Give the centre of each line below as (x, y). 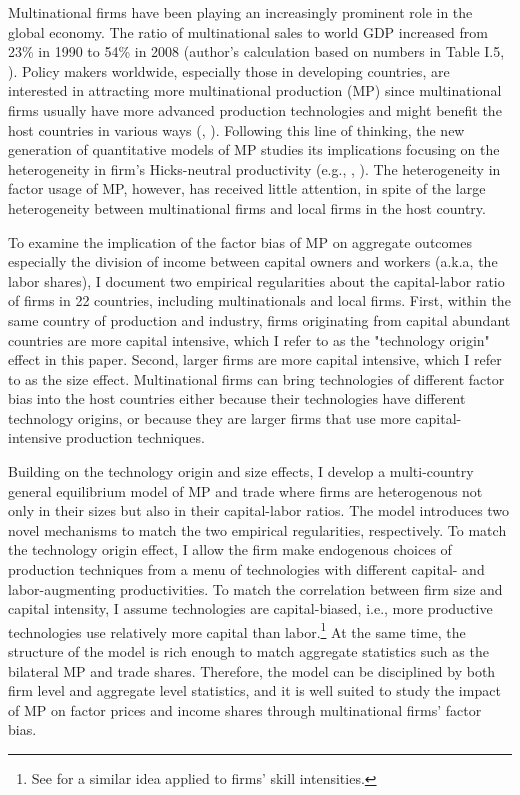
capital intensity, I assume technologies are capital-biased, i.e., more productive (250, 608)
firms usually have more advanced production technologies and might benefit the (255, 109)
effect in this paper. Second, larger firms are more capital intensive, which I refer (255, 359)
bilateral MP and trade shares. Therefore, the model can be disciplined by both (252, 670)
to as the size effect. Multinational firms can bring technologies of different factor (256, 378)
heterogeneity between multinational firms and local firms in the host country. (247, 207)
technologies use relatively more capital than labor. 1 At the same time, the (237, 630)
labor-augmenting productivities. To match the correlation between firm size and (255, 588)
